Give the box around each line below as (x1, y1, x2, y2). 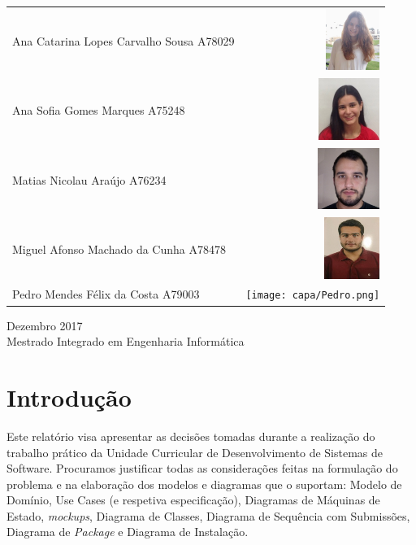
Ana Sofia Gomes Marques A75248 (12, 102, 185, 119)
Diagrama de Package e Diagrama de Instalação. (6, 523, 249, 540)
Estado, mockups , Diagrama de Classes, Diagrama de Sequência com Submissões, (6, 507, 410, 524)
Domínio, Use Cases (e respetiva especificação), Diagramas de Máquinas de (6, 491, 380, 508)
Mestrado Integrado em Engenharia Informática (6, 333, 245, 350)
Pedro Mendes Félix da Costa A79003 (12, 286, 200, 303)
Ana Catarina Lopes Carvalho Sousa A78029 (12, 33, 235, 50)
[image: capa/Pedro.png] (245, 290, 380, 302)
